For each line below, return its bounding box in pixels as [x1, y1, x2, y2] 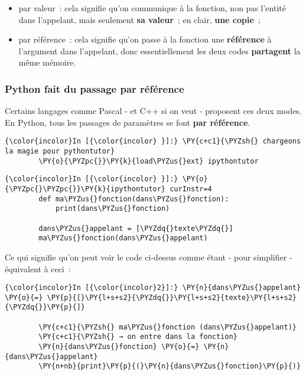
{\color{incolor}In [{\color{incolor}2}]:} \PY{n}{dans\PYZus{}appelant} [5, 283, 301, 292]
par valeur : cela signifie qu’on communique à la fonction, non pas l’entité [18, 2, 286, 14]
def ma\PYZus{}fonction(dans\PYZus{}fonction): [38, 194, 229, 203]
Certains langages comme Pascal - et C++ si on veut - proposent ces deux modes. [5, 105, 302, 117]
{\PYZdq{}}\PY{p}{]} [5, 303, 86, 312]
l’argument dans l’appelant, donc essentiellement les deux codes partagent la [18, 44, 301, 57]
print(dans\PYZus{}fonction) [55, 204, 170, 213]
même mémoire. [18, 56, 76, 69]
